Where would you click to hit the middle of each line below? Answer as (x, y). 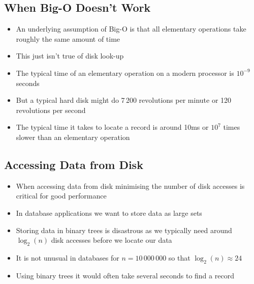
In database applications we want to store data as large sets (109, 212)
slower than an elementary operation (73, 137)
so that (179, 257)
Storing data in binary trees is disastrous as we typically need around (124, 230)
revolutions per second (51, 110)
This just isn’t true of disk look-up (70, 56)
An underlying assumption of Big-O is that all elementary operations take (131, 29)
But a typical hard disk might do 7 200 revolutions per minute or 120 (124, 100)
